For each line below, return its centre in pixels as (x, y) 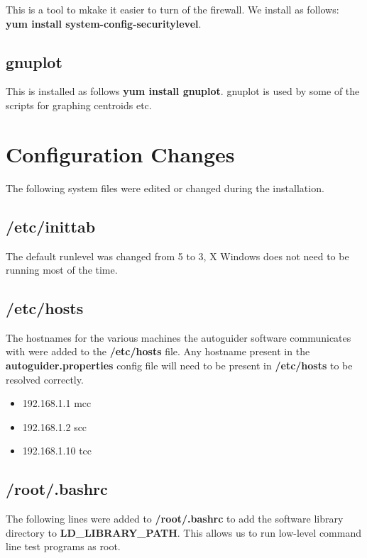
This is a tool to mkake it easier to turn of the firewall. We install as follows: (172, 9)
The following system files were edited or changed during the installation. (165, 188)
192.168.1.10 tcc (57, 451)
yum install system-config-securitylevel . (104, 23)
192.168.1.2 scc (55, 426)
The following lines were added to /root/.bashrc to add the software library (175, 519)
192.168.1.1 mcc (57, 403)
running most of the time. (62, 270)
